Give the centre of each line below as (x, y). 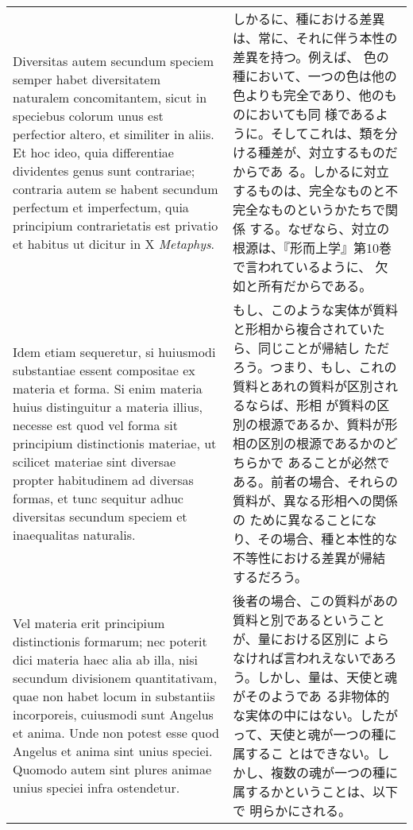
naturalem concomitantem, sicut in (110, 97)
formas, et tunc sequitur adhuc (98, 498)
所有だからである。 (315, 286)
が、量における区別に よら (311, 639)
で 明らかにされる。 (291, 811)
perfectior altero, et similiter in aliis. (114, 134)
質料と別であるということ (309, 620)
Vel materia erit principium (89, 623)
